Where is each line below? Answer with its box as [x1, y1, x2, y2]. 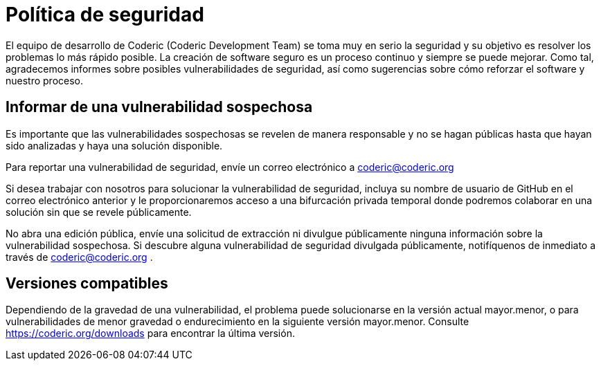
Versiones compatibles [6, 275, 168, 293]
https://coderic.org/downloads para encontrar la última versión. [6, 327, 295, 340]
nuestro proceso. [6, 74, 84, 86]
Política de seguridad [6, 3, 204, 26]
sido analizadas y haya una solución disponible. [6, 139, 223, 152]
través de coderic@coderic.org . [6, 250, 153, 263]
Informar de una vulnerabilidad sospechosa [6, 98, 313, 116]
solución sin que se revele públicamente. [6, 205, 192, 218]
